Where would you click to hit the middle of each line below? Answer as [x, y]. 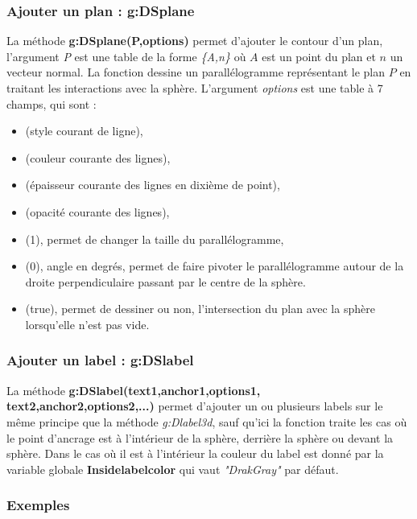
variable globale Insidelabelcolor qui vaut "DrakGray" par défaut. [173, 469]
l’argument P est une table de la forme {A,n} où [126, 56]
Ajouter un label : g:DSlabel [100, 360]
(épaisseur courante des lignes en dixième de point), [153, 185]
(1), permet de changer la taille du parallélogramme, [155, 239]
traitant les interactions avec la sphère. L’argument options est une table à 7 [195, 88]
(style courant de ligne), [84, 131]
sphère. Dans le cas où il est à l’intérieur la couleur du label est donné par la [195, 453]
